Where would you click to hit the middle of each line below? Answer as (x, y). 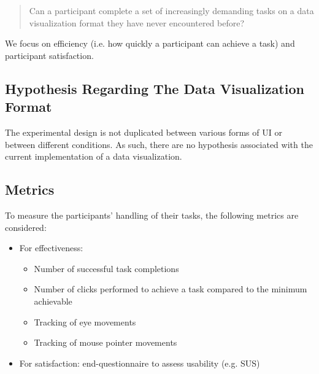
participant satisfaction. (49, 55)
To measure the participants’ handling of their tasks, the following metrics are (152, 215)
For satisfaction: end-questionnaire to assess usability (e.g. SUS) (140, 363)
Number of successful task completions (106, 268)
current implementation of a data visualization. (94, 156)
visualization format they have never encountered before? (137, 22)
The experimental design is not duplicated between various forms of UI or (144, 132)
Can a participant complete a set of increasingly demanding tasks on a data (171, 10)
